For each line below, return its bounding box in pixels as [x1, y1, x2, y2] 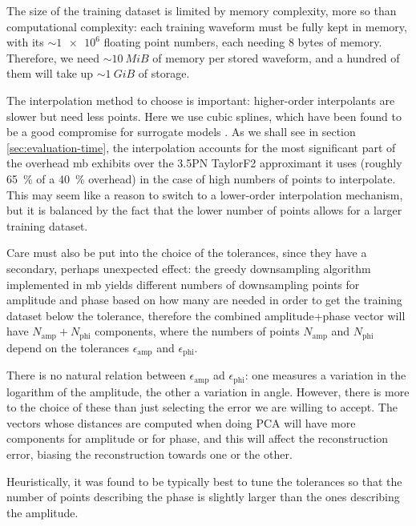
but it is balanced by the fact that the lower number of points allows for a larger [6, 202, 402, 219]
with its [6, 34, 44, 50]
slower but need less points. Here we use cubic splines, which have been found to [6, 107, 402, 124]
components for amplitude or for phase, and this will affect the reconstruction [6, 430, 389, 447]
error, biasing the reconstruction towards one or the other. [6, 446, 293, 463]
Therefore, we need [6, 49, 99, 66]
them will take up [6, 65, 94, 82]
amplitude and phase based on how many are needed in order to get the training [6, 291, 402, 308]
